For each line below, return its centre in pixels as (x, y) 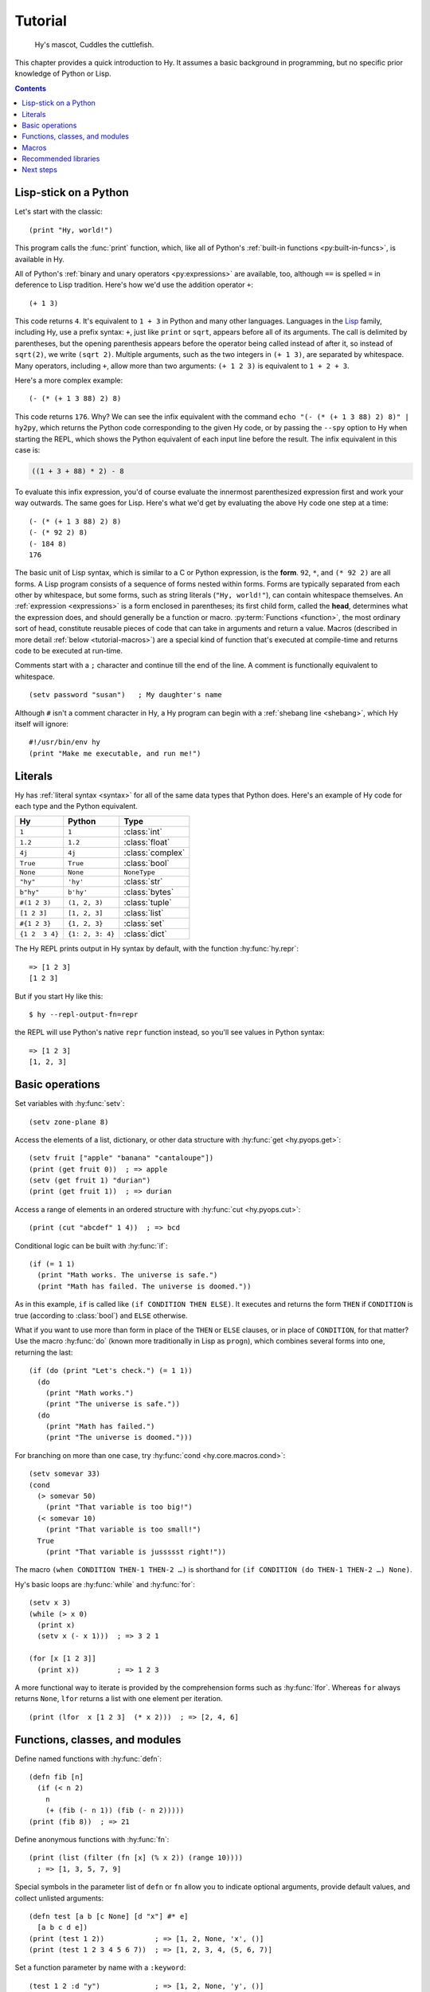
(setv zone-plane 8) (69, 1122)
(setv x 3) (50, 1603)
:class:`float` (147, 842)
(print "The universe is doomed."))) (119, 1437)
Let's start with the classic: (59, 212)
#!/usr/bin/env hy (65, 742)
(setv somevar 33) (65, 1474)
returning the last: (44, 1352)
